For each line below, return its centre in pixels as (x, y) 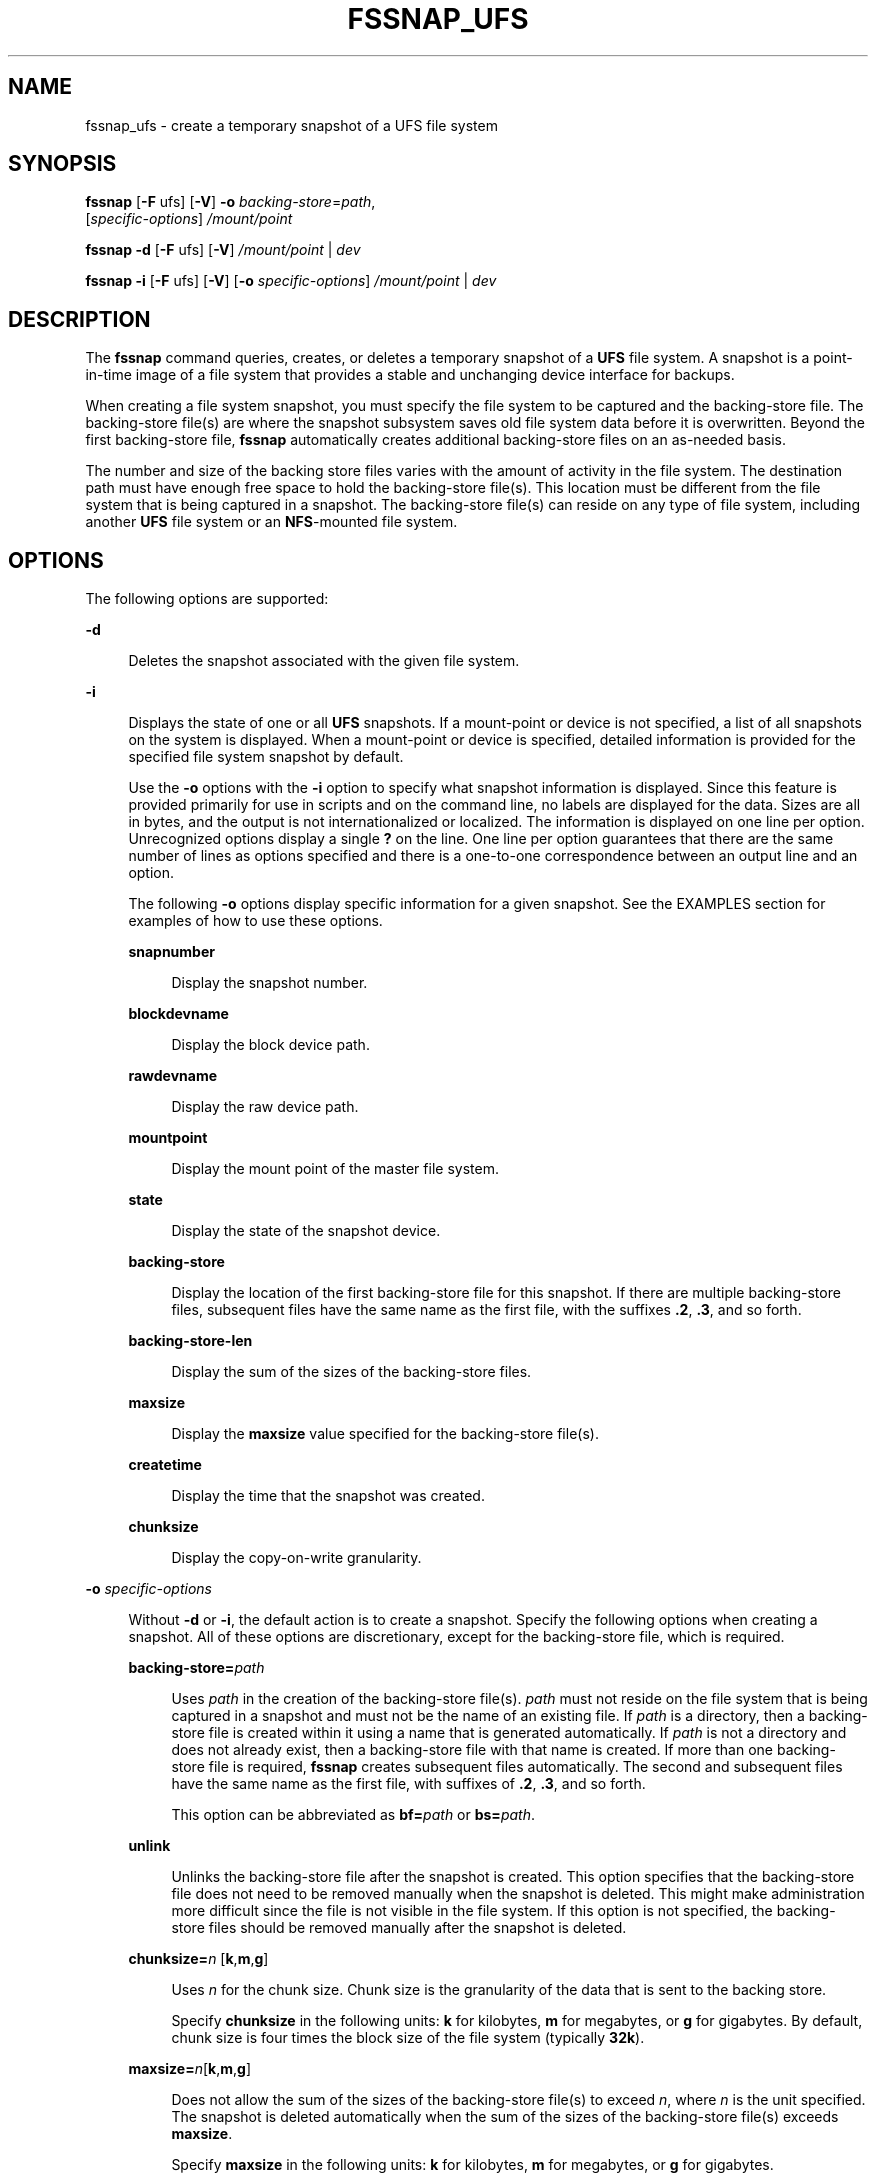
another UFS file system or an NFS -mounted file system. (271, 522)
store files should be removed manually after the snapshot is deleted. (399, 1928)
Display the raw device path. (265, 1107)
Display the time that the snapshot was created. (328, 1496)
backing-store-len (190, 1341)
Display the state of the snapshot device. (306, 1231)
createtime (165, 1465)
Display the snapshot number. (269, 983)
